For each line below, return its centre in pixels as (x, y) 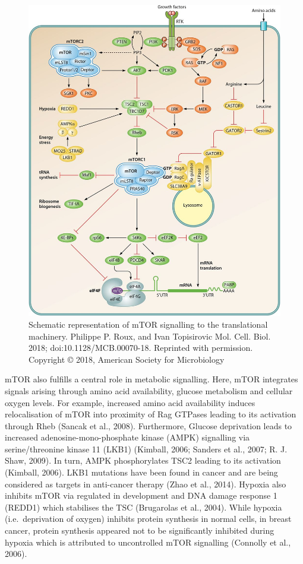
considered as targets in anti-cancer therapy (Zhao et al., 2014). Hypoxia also (146, 484)
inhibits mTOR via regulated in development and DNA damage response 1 (141, 495)
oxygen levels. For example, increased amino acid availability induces (130, 402)
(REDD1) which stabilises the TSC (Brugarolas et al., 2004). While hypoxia (143, 507)
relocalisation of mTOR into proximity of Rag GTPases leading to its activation (151, 414)
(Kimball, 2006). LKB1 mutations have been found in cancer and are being (141, 472)
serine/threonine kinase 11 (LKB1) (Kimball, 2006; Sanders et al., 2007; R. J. (146, 449)
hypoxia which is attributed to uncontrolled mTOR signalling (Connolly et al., (148, 542)
